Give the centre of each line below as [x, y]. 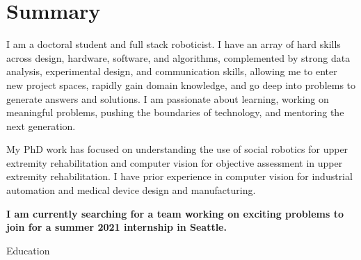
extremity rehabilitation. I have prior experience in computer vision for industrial [179, 176]
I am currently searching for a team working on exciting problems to [175, 213]
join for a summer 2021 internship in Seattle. [117, 227]
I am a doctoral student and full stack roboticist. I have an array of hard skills [174, 44]
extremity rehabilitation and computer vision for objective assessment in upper [175, 162]
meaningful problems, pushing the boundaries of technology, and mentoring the [175, 112]
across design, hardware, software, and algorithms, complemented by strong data [178, 57]
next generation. [41, 125]
